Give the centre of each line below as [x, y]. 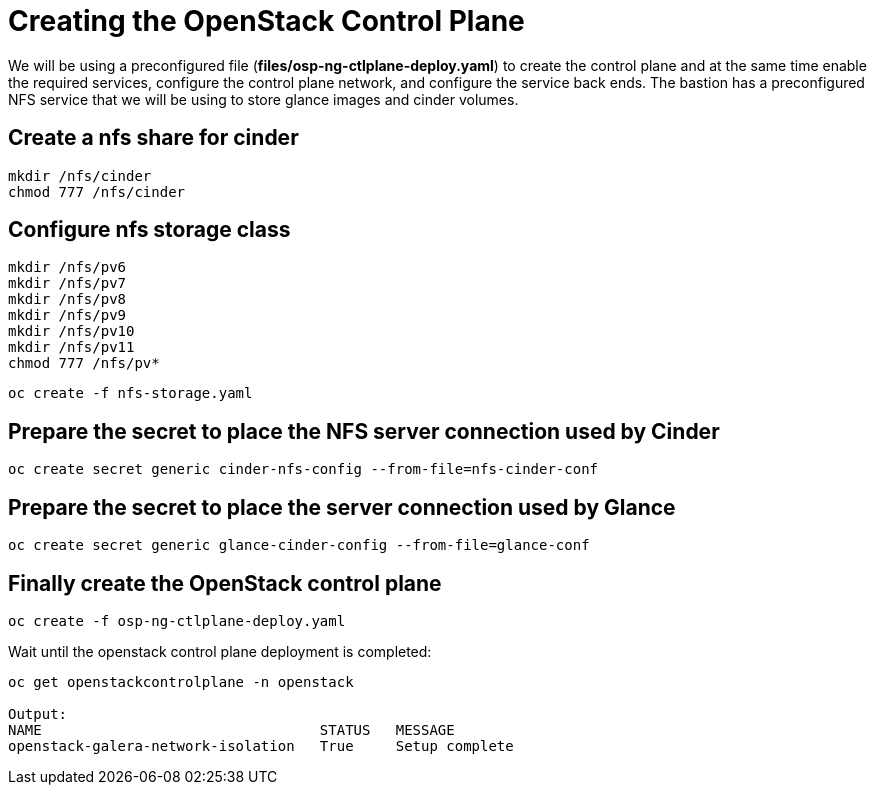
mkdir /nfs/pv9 [67, 315]
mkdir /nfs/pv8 [67, 299]
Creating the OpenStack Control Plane [266, 21]
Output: [38, 713]
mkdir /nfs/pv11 [71, 347]
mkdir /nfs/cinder [80, 175]
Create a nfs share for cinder [153, 138]
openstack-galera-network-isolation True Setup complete [261, 745]
